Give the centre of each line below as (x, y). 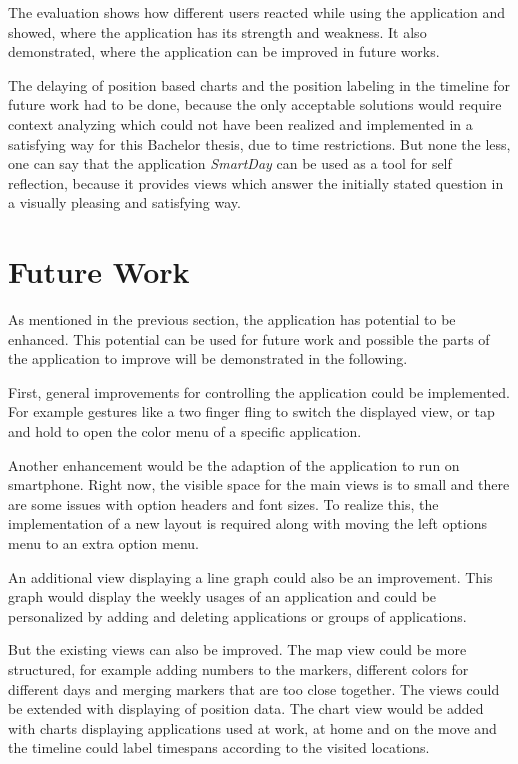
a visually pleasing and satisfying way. (124, 202)
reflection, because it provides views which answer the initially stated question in (256, 182)
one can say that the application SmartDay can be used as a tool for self (230, 163)
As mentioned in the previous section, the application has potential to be (232, 319)
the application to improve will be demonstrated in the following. (208, 358)
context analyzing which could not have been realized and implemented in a (240, 123)
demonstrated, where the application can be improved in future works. (224, 51)
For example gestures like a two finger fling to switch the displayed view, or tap (251, 411)
